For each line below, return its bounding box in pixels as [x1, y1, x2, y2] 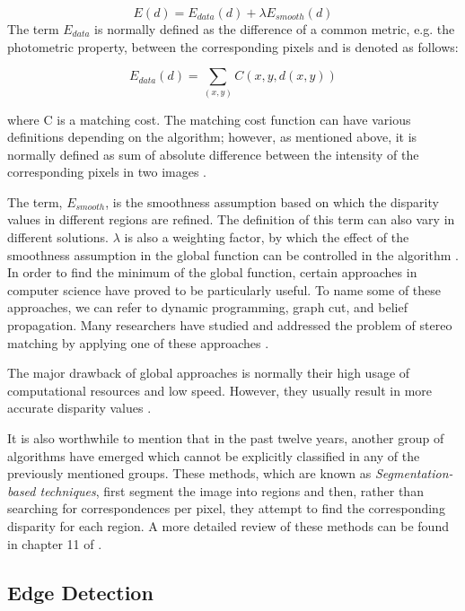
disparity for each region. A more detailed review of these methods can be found [7, 516, 449, 535]
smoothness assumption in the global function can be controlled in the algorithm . [7, 245, 459, 264]
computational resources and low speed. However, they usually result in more [7, 380, 433, 399]
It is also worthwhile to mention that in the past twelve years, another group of [7, 429, 444, 448]
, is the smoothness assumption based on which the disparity [105, 192, 439, 211]
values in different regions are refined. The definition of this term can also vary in [7, 210, 455, 229]
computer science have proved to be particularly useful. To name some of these [7, 280, 442, 299]
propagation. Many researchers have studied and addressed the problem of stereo [7, 316, 452, 335]
